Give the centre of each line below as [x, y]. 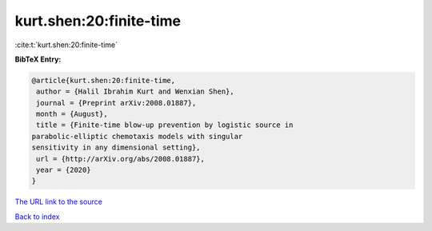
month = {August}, [72, 114]
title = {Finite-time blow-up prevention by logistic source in [165, 125]
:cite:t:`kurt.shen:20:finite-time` [66, 45]
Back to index [37, 217]
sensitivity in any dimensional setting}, [116, 147]
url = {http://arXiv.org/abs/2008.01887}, [121, 159]
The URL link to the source [59, 202]
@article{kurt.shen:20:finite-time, [104, 80]
